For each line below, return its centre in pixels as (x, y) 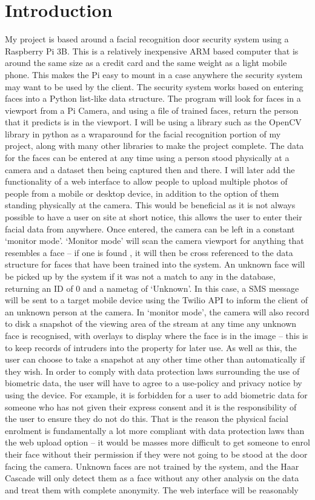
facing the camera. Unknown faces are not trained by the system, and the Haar (152, 466)
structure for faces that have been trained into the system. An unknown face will (155, 264)
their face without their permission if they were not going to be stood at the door (156, 454)
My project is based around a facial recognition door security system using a (147, 39)
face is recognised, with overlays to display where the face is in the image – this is (157, 335)
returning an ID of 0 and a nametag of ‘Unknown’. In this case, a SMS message (152, 288)
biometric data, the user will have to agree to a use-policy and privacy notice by (154, 383)
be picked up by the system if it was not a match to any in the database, (140, 276)
